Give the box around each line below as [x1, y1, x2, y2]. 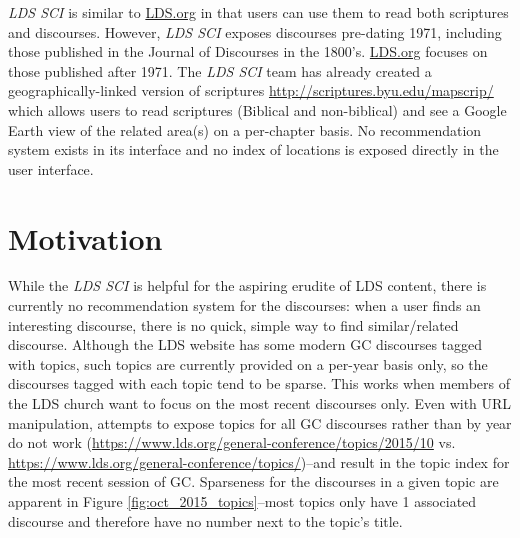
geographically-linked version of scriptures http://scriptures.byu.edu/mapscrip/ [8, 80, 494, 101]
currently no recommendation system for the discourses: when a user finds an [8, 295, 481, 316]
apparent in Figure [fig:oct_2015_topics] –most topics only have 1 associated [8, 491, 477, 511]
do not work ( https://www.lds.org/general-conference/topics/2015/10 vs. [8, 432, 456, 453]
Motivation [8, 217, 163, 258]
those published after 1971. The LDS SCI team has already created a [8, 60, 432, 81]
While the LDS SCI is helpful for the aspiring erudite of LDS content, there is [8, 275, 487, 296]
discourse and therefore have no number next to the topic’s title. [8, 510, 403, 531]
